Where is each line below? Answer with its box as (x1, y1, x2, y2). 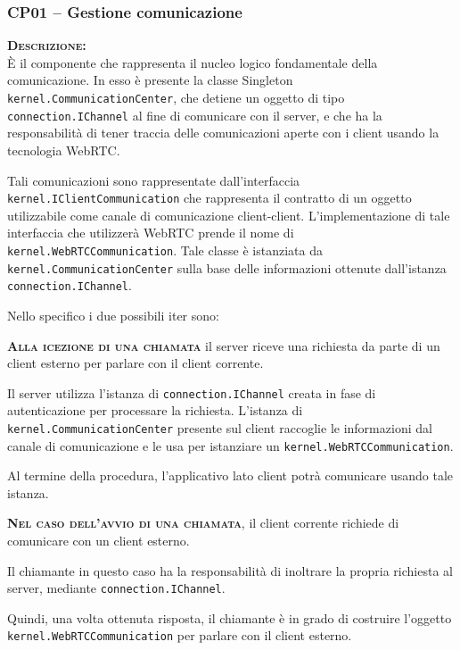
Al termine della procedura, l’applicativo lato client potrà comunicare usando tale (7, 466, 454, 485)
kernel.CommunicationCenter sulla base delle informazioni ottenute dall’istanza (7, 258, 447, 277)
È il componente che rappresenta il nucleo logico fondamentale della (7, 53, 378, 71)
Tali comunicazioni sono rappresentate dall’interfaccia (7, 171, 300, 189)
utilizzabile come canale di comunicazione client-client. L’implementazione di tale (7, 205, 450, 224)
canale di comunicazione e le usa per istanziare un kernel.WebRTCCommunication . (7, 436, 454, 454)
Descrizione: (7, 36, 86, 54)
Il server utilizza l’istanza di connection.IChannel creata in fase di (7, 383, 376, 402)
